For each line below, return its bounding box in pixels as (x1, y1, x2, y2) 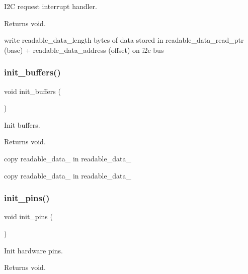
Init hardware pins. (4, 245, 63, 255)
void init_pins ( (4, 211, 53, 222)
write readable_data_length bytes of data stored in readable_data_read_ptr (4, 35, 244, 45)
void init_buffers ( (4, 85, 61, 96)
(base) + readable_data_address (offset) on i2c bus (4, 44, 164, 55)
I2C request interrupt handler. (4, 1, 97, 11)
